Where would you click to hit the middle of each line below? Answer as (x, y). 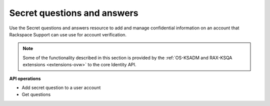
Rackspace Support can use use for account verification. (68, 34)
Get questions (36, 95)
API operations (25, 78)
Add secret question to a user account (61, 88)
